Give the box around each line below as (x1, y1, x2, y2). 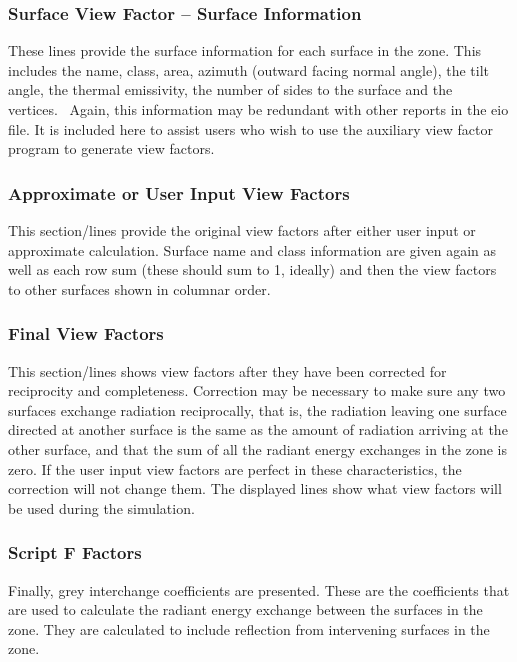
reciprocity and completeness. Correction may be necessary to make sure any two (8, 380, 506, 401)
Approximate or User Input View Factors (8, 180, 350, 205)
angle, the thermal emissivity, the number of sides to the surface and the (8, 79, 453, 100)
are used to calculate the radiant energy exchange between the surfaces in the (8, 599, 483, 620)
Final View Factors (8, 321, 164, 346)
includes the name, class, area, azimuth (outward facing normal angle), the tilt (8, 59, 490, 80)
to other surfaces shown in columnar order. (8, 278, 271, 299)
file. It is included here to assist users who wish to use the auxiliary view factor (8, 118, 493, 139)
